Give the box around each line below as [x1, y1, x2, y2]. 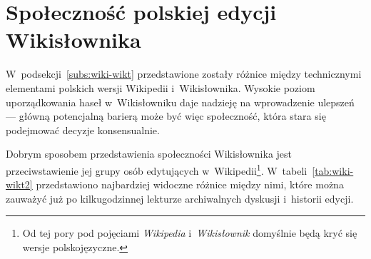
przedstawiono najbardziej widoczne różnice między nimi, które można [36, 177, 344, 192]
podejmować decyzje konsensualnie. [6, 122, 160, 137]
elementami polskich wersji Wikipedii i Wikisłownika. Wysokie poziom [6, 80, 315, 95]
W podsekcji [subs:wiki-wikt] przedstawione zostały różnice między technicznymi [6, 66, 362, 81]
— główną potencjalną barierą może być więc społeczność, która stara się [6, 108, 326, 123]
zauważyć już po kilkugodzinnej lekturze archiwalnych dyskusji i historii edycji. [6, 191, 354, 205]
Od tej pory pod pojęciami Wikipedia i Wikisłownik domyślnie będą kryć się [22, 225, 357, 240]
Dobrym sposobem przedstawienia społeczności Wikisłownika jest [6, 146, 293, 161]
